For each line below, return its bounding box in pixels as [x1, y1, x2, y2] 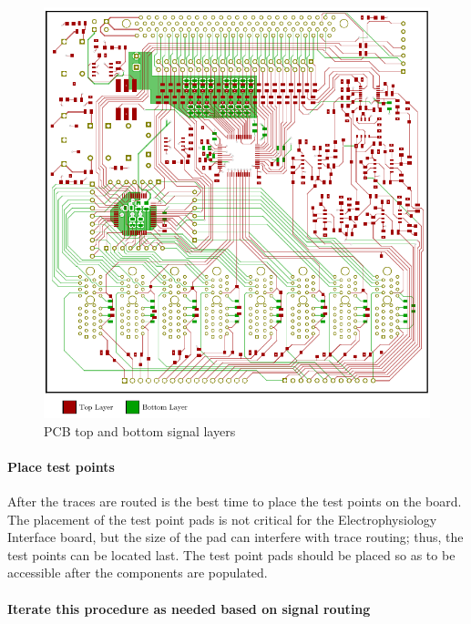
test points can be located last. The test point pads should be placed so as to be [7, 545, 456, 564]
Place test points [7, 456, 115, 476]
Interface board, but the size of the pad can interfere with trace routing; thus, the [7, 527, 464, 547]
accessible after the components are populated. [7, 563, 268, 582]
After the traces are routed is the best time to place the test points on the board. [7, 491, 462, 510]
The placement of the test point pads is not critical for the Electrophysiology [7, 509, 437, 528]
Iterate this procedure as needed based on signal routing [7, 598, 371, 618]
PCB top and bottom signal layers [44, 421, 236, 440]
